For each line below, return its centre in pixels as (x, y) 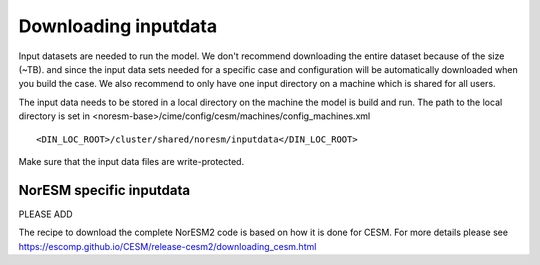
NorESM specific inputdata (104, 190)
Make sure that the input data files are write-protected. (131, 161)
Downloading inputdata (118, 26)
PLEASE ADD (46, 214)
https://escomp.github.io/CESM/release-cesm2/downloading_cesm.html (167, 246)
